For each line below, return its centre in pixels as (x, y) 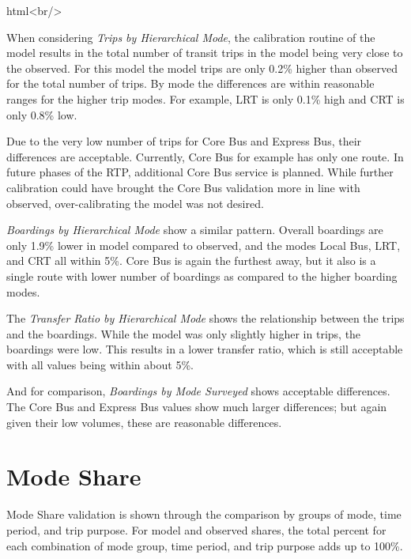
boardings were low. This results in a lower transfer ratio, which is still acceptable (205, 349)
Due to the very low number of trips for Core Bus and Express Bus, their (184, 141)
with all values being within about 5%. (100, 364)
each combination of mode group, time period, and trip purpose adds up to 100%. (205, 545)
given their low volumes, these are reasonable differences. (144, 422)
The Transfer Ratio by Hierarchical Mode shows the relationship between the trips (205, 318)
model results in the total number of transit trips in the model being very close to (205, 53)
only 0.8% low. (42, 114)
